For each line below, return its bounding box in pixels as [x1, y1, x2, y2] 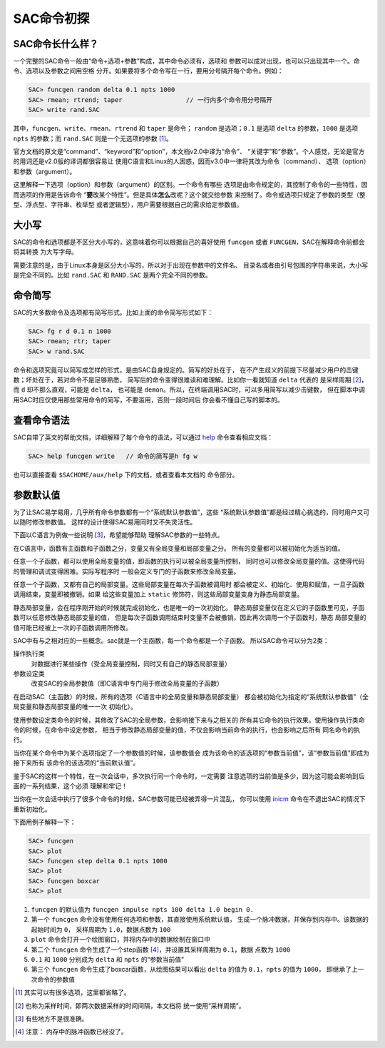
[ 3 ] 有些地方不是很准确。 [15, 1014, 88, 1023]
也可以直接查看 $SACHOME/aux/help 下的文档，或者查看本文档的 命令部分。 [13, 470, 239, 479]
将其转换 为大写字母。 [13, 248, 78, 256]
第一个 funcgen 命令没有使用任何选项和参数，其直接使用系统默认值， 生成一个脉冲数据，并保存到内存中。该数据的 [31, 915, 369, 924]
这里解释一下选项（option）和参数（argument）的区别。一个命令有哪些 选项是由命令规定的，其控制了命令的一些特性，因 [13, 180, 368, 189]
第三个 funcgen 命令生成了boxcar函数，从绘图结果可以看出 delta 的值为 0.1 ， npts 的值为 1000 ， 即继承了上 [31, 965, 358, 974]
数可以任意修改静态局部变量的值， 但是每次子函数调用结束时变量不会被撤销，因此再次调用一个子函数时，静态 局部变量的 [13, 614, 366, 622]
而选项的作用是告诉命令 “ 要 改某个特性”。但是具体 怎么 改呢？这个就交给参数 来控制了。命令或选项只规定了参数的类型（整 [13, 190, 366, 199]
